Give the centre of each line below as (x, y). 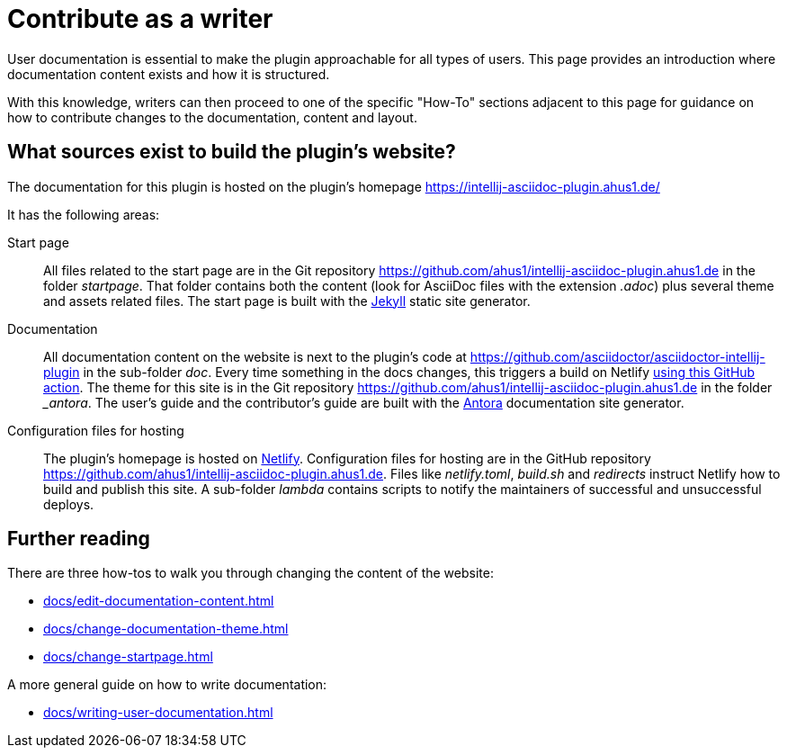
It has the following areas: (84, 214)
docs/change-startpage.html (128, 657)
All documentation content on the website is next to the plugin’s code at (255, 356)
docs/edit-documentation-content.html (159, 601)
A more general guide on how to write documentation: (167, 685)
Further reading (79, 539)
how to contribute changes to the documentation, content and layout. (212, 117)
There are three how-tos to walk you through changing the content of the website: (250, 573)
